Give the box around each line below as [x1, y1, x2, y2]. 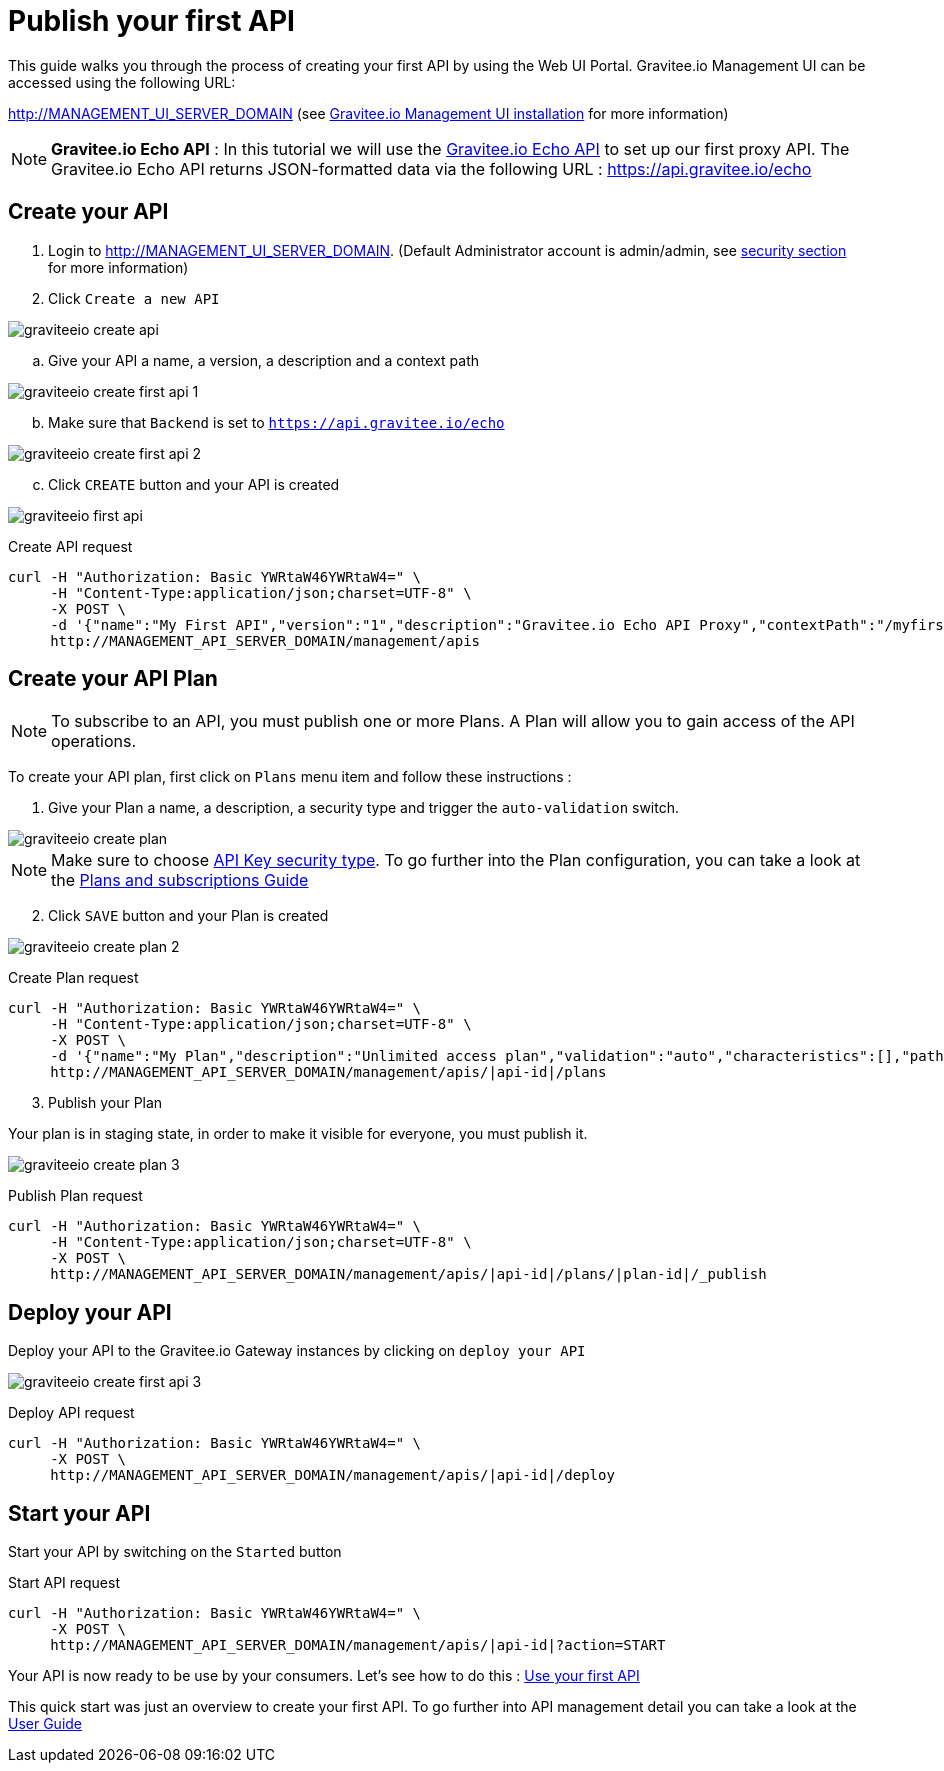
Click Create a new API [48, 289, 220, 307]
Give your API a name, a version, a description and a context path [48, 351, 479, 369]
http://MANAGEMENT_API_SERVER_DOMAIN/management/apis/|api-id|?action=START [50, 1637, 666, 1654]
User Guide [8, 1715, 83, 1733]
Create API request [8, 537, 133, 555]
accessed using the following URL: [8, 73, 236, 91]
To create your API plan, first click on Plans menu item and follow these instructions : [8, 768, 572, 786]
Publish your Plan [48, 1094, 163, 1112]
